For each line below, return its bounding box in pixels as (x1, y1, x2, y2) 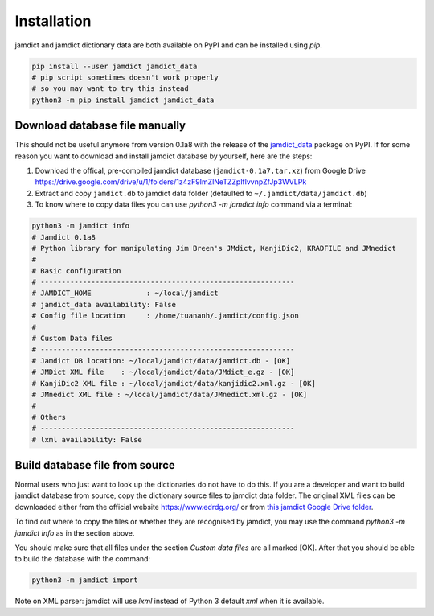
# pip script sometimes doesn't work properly (31, 72, 219, 82)
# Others (31, 413, 67, 421)
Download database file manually (14, 119, 186, 133)
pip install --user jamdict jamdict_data (31, 61, 198, 71)
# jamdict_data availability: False (31, 300, 177, 309)
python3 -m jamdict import (31, 576, 138, 585)
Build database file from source (14, 458, 176, 472)
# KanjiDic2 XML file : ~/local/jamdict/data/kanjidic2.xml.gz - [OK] (31, 379, 317, 388)
